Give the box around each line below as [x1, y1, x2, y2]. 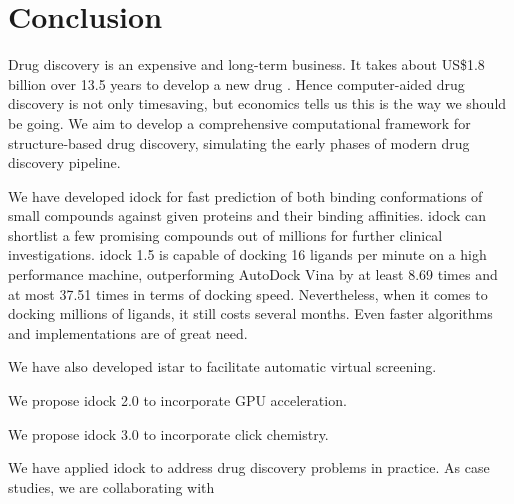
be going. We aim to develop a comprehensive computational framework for [8, 112, 471, 133]
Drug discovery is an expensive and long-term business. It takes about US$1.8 [8, 54, 485, 75]
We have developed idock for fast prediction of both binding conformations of [8, 185, 483, 206]
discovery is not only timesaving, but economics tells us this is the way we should [8, 93, 507, 114]
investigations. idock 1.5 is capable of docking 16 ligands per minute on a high [8, 244, 487, 265]
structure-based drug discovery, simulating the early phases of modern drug [8, 132, 470, 153]
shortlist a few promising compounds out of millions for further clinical [8, 224, 443, 245]
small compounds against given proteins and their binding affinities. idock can [8, 205, 487, 226]
